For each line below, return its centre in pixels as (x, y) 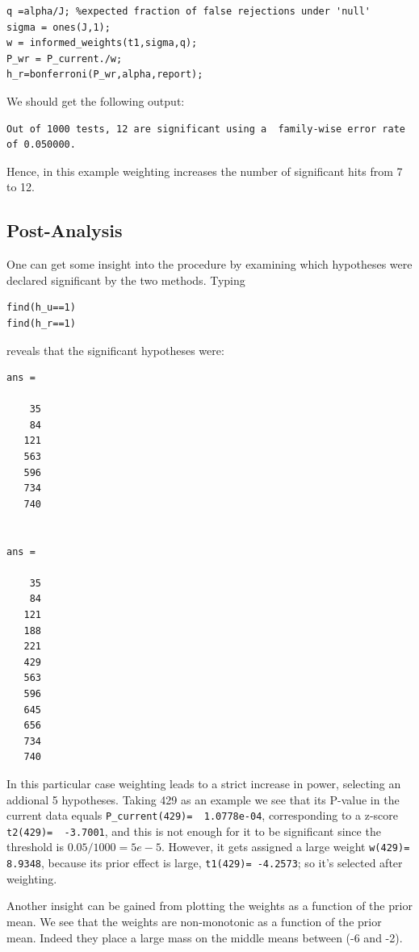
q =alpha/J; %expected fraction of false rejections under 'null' (189, 11)
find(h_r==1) (41, 323)
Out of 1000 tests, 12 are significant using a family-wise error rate (206, 129)
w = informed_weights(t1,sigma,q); (102, 43)
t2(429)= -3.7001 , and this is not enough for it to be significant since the (194, 831)
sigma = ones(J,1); (59, 27)
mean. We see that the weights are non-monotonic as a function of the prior (194, 921)
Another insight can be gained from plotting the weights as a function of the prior (209, 906)
